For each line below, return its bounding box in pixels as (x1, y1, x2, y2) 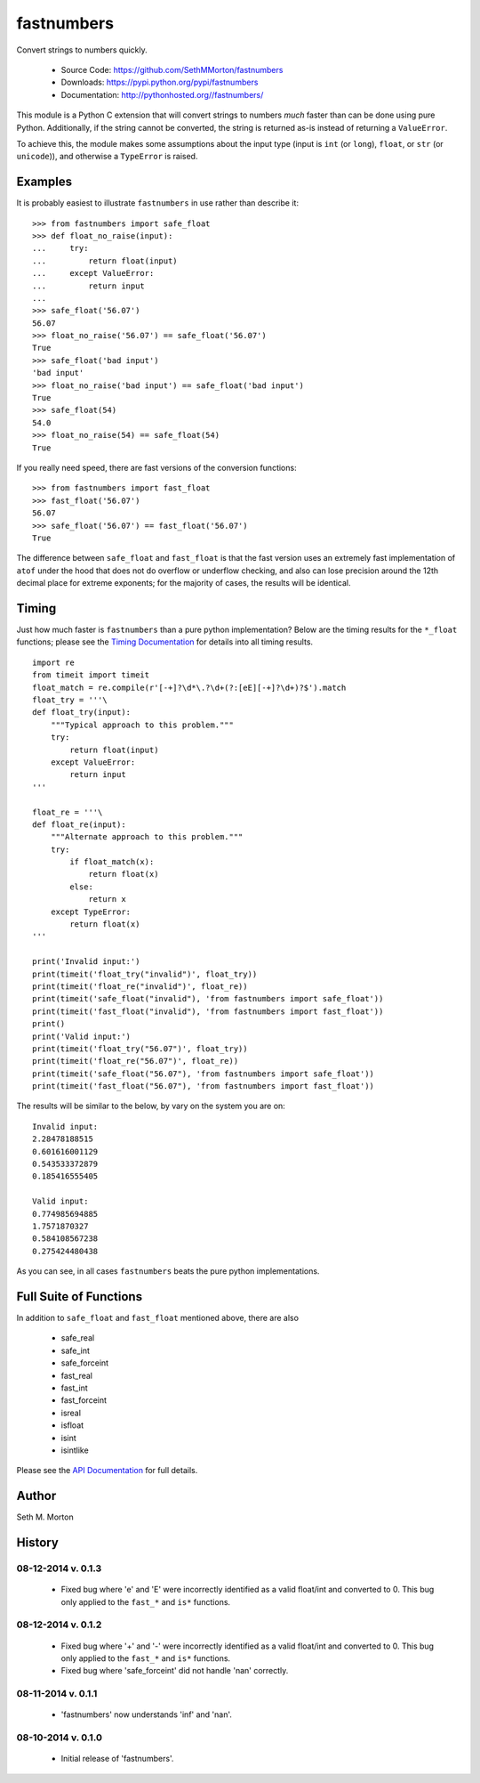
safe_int (60, 1345, 91, 1356)
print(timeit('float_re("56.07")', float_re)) (32, 1056, 239, 1066)
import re (32, 657, 75, 668)
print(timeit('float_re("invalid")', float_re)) (32, 981, 248, 992)
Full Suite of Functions (16, 1289, 142, 1304)
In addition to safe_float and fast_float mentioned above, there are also (16, 1313, 300, 1324)
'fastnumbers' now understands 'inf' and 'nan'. (60, 1709, 233, 1720)
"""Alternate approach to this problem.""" (50, 832, 244, 842)
